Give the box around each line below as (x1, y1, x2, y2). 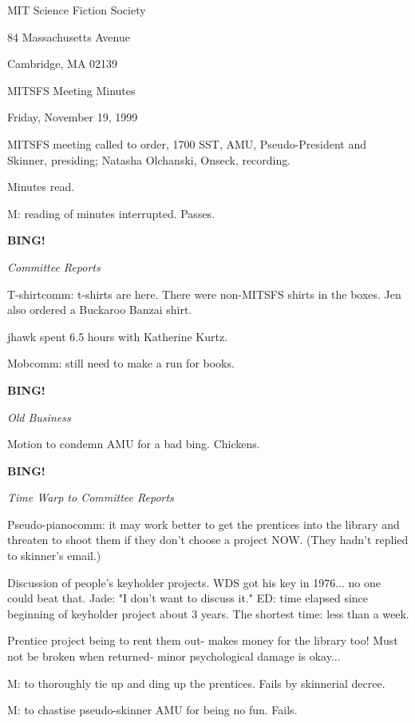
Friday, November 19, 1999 (7, 109, 138, 125)
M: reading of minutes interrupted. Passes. (7, 205, 215, 221)
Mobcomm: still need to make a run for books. (7, 355, 235, 371)
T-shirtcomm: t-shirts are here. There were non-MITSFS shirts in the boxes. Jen (7, 285, 401, 302)
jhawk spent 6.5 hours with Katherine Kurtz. (7, 328, 228, 344)
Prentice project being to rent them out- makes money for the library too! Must (7, 632, 398, 649)
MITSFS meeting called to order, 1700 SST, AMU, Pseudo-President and (7, 135, 367, 152)
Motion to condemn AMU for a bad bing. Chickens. (7, 435, 260, 452)
